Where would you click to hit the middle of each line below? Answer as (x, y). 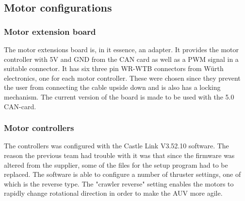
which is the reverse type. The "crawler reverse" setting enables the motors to (119, 183)
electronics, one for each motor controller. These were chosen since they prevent (122, 78)
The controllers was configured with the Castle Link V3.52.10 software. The (116, 146)
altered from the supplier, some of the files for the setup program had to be (116, 165)
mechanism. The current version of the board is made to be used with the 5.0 (119, 96)
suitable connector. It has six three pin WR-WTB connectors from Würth (114, 68)
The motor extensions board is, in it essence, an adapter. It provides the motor (122, 49)
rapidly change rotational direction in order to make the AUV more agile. (113, 193)
